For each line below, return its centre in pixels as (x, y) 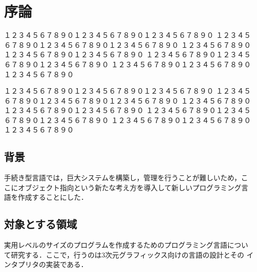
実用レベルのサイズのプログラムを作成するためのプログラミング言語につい (126, 245)
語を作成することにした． (46, 197)
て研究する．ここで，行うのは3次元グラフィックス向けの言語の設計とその (124, 254)
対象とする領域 (41, 224)
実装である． (67, 264)
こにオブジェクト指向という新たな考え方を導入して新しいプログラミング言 (126, 187)
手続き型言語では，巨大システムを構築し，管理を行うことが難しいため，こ (126, 178)
